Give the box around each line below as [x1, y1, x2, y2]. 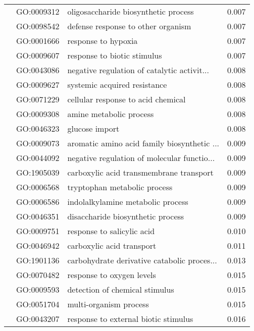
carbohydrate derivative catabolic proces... [67, 254, 217, 266]
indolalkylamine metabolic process [67, 196, 188, 207]
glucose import [67, 123, 120, 134]
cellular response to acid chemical [67, 93, 186, 105]
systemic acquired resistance [67, 79, 167, 90]
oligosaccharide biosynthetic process [67, 6, 194, 17]
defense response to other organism [67, 20, 191, 32]
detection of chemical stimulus [67, 284, 174, 295]
